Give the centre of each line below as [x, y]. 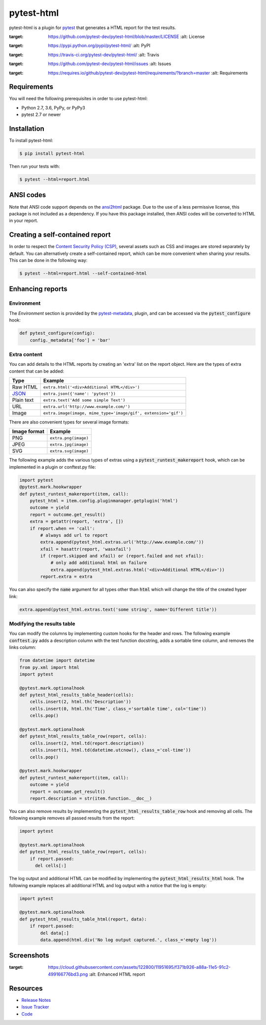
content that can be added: [36, 371]
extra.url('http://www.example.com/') [87, 406]
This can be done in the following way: [48, 260]
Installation [27, 129]
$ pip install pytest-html [52, 154]
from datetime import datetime [57, 660]
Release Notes [36, 1000]
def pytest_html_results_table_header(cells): [77, 695]
